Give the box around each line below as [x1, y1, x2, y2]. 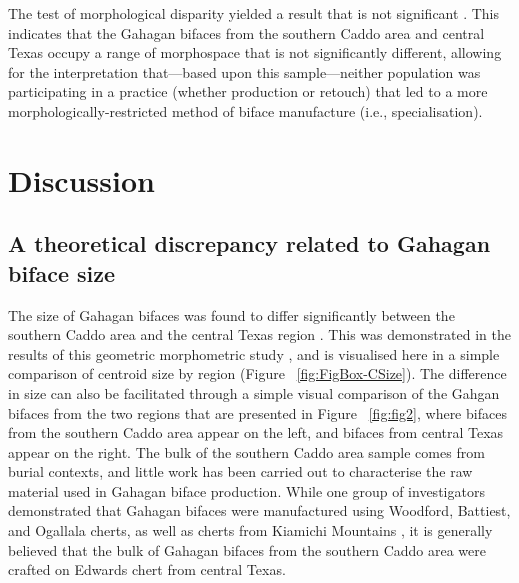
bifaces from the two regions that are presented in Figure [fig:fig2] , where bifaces [8, 402, 507, 423]
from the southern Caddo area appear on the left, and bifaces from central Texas [8, 422, 504, 443]
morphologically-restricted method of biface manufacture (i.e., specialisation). [8, 100, 483, 121]
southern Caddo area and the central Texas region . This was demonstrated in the [8, 324, 512, 345]
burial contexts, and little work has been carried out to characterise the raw [8, 461, 473, 482]
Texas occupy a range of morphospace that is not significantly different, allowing [8, 42, 502, 63]
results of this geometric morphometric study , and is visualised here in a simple [8, 343, 500, 364]
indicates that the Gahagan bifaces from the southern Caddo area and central [8, 22, 485, 43]
